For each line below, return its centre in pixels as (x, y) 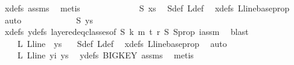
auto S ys (49, 20)
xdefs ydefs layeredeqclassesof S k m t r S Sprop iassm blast (126, 32)
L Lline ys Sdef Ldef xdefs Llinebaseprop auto (122, 43)
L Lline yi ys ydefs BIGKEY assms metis (105, 55)
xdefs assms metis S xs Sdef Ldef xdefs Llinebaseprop (147, 8)
